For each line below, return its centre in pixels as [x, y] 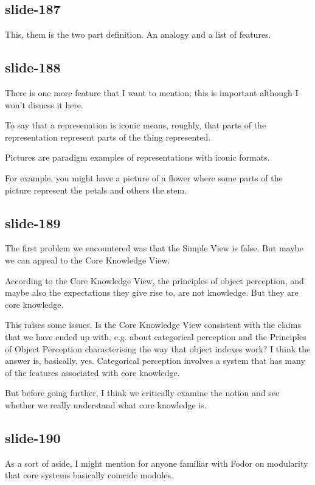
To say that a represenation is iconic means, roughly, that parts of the [136, 125]
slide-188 [33, 67]
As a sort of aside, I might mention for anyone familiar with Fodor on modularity [157, 463]
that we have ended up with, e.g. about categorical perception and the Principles [156, 336]
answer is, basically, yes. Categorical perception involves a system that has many [155, 361]
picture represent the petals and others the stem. [96, 190]
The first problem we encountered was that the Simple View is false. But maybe [154, 248]
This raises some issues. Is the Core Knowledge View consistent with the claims [153, 325]
